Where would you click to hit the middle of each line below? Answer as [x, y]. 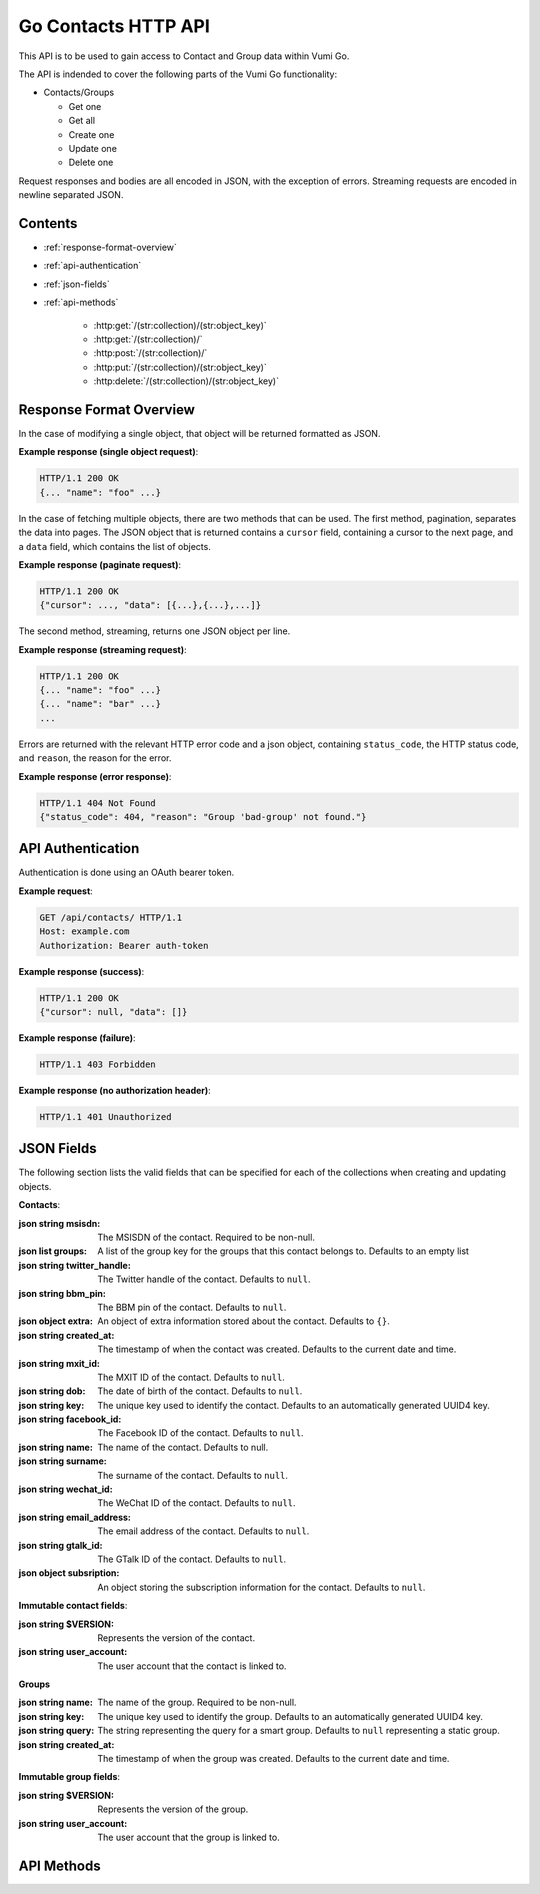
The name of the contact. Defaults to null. [183, 1447]
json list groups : [52, 1251]
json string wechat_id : [66, 1489]
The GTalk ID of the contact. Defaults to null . [192, 1559]
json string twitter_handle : [75, 1265]
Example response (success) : [81, 971]
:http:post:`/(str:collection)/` [150, 353]
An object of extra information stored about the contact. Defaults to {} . [243, 1321]
